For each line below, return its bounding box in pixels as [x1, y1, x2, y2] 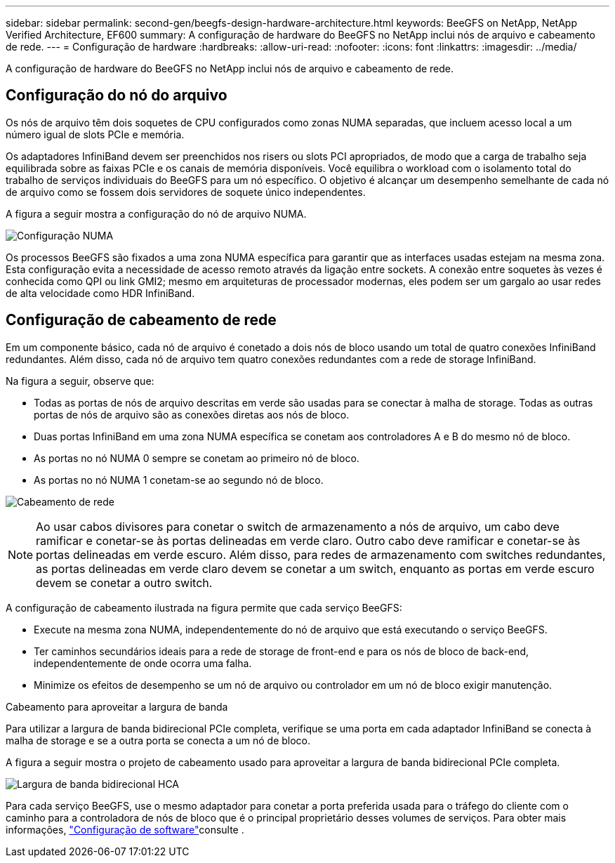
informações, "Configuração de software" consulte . [6, 823, 244, 836]
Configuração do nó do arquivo [6, 86, 227, 105]
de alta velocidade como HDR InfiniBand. [6, 286, 195, 299]
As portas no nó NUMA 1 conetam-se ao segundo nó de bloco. [34, 473, 324, 486]
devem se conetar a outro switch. [36, 575, 213, 590]
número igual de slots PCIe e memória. [6, 128, 185, 140]
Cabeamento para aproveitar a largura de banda [6, 700, 228, 713]
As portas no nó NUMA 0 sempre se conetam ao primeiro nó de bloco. [34, 452, 359, 464]
